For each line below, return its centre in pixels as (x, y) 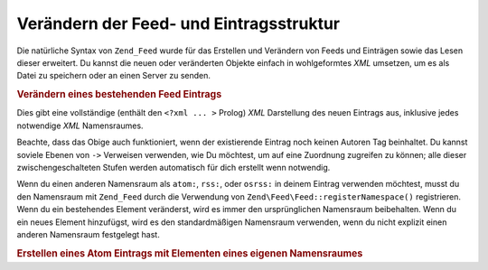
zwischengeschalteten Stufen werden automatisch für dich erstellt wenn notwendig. (174, 167)
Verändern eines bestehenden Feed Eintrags (119, 95)
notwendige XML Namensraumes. (80, 126)
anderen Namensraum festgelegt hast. (88, 234)
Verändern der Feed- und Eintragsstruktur (178, 23)
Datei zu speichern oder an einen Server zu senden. (114, 76)
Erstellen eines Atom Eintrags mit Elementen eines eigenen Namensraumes (190, 253)
